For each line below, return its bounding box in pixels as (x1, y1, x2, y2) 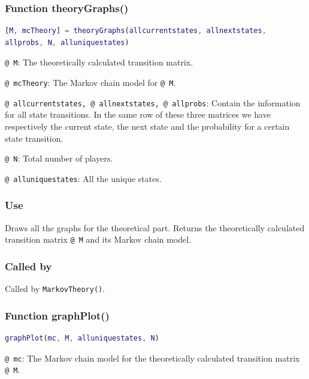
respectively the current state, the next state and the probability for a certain (5, 120, 290, 132)
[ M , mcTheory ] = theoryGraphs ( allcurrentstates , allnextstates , (5, 26, 266, 35)
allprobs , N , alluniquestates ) (5, 38, 129, 47)
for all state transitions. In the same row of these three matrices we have (5, 108, 271, 121)
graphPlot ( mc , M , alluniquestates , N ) (5, 334, 159, 343)
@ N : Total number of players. (5, 152, 113, 165)
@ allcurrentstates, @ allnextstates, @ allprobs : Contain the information (5, 96, 301, 109)
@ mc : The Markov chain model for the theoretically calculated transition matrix (5, 351, 300, 364)
